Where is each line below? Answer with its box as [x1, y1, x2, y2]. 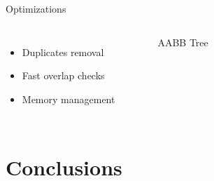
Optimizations [6, 1, 66, 15]
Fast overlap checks [22, 68, 105, 83]
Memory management [22, 91, 115, 106]
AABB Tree [157, 34, 208, 49]
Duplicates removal [22, 44, 104, 59]
